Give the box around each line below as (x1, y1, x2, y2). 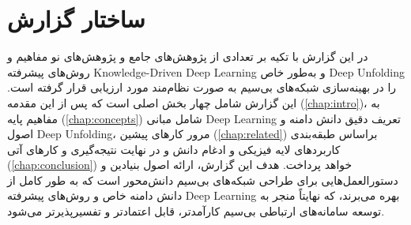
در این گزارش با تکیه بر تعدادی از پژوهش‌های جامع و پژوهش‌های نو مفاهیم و (7, 48, 368, 65)
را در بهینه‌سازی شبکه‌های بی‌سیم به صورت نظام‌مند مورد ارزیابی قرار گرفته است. (7, 79, 397, 96)
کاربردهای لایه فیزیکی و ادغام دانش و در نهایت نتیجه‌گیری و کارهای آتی (7, 141, 341, 157)
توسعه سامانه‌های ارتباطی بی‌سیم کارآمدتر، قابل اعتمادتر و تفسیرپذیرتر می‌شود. (7, 203, 385, 219)
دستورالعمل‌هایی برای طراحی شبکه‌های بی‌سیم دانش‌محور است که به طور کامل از (7, 171, 398, 188)
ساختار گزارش (7, 2, 145, 35)
